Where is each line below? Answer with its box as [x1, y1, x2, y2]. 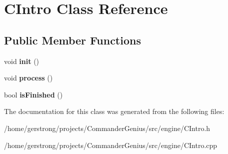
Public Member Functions [4, 32, 141, 47]
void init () [4, 55, 39, 66]
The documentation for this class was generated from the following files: [4, 106, 224, 116]
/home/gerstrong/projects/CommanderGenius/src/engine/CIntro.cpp [4, 139, 217, 150]
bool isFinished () [4, 89, 63, 99]
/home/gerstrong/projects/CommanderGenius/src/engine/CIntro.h [4, 122, 210, 133]
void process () [4, 72, 53, 83]
